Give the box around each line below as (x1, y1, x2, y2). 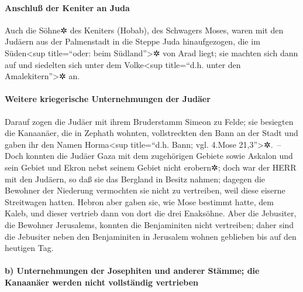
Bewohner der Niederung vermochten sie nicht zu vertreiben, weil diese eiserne (5, 184, 285, 196)
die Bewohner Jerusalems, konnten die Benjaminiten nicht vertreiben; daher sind (5, 218, 294, 230)
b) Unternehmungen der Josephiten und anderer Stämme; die (5, 264, 260, 277)
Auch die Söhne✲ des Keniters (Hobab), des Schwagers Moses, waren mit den (5, 23, 284, 36)
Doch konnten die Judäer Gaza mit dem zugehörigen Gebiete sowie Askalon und (5, 150, 293, 162)
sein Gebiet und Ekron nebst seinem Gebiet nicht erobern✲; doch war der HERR (5, 161, 297, 173)
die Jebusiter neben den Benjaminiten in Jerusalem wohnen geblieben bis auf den (5, 230, 297, 242)
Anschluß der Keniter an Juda (5, 1, 130, 13)
